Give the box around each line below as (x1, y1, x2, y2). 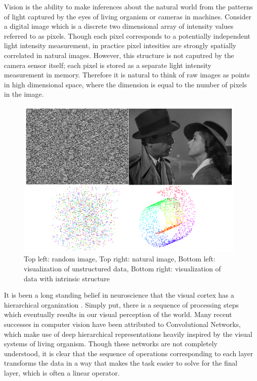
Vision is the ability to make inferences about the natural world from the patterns (4, 1, 253, 11)
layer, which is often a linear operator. (4, 367, 120, 378)
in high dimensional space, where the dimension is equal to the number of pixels (4, 79, 247, 89)
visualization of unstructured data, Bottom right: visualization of (24, 263, 221, 273)
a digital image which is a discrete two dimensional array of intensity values (4, 21, 234, 31)
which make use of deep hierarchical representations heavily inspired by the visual (4, 328, 253, 339)
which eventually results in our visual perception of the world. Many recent (4, 309, 232, 319)
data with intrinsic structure (24, 273, 110, 283)
